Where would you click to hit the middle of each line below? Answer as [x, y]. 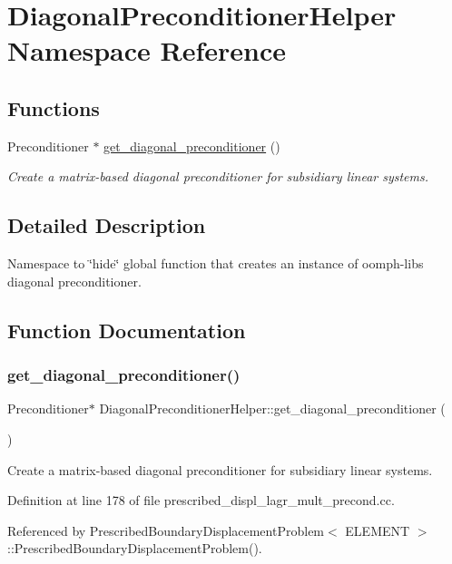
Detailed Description [107, 225]
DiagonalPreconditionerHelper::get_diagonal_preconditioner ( [272, 408]
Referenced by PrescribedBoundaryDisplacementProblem [166, 530]
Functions [54, 107]
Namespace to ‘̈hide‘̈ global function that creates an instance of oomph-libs [216, 263]
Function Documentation [127, 330]
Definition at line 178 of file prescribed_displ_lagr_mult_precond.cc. [201, 500]
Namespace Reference [147, 50]
